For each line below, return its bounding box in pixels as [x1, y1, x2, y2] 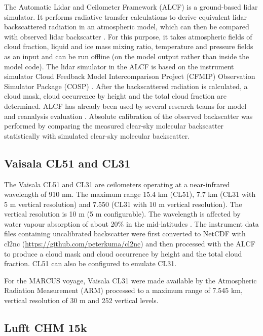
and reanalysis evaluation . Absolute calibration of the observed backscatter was [4, 110, 253, 121]
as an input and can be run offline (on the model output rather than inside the [4, 51, 249, 61]
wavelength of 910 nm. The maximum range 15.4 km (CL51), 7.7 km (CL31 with [4, 189, 256, 199]
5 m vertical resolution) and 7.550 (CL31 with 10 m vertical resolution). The [4, 198, 242, 209]
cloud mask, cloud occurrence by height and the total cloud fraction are [4, 91, 227, 101]
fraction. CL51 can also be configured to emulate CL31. [4, 258, 177, 269]
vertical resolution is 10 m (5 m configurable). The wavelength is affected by [4, 208, 241, 219]
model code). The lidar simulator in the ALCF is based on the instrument [4, 61, 234, 71]
